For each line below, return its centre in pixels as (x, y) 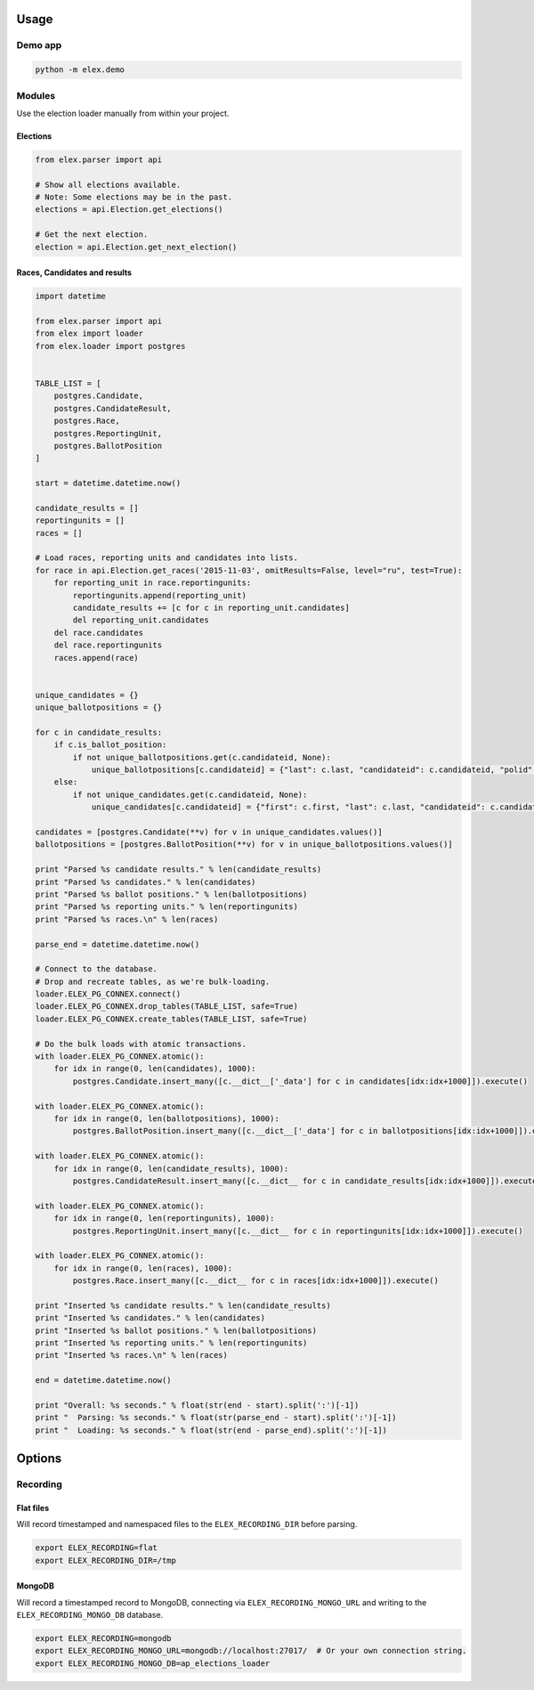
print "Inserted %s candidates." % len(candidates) (150, 1318)
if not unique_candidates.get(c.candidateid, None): (190, 794)
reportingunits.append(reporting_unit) (159, 595)
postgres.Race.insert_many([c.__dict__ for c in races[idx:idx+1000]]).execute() (256, 1281)
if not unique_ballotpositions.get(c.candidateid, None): (202, 757)
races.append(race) (97, 658)
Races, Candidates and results (74, 272)
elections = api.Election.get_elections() (129, 210)
